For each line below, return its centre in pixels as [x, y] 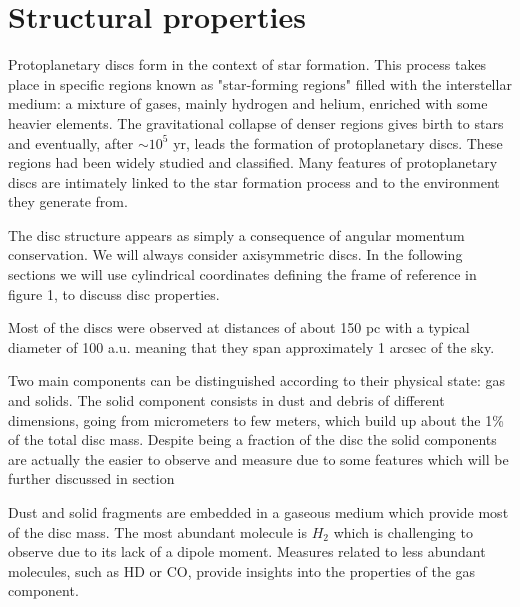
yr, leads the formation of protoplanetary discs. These [338, 142]
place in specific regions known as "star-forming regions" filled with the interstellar [260, 83]
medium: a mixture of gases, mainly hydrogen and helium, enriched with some [248, 103]
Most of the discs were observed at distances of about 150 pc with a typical [239, 327]
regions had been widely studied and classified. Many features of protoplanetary [253, 162]
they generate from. [68, 201]
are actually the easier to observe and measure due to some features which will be [258, 458]
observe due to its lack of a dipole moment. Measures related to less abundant [247, 551]
